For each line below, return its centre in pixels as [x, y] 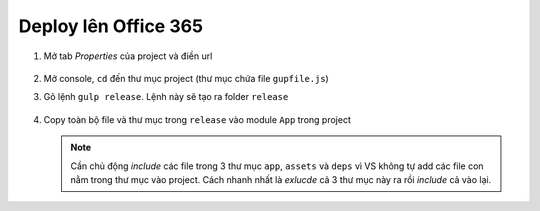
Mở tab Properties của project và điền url [128, 56]
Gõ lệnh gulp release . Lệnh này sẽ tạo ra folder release [166, 97]
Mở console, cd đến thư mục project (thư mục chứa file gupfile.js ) [186, 78]
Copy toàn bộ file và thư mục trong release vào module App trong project [197, 119]
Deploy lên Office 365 [111, 26]
